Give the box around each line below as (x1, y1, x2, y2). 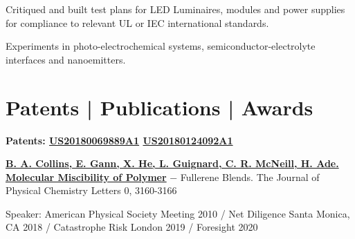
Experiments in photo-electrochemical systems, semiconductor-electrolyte (6, 39, 316, 53)
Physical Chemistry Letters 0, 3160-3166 (6, 183, 177, 198)
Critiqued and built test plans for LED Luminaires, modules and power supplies (6, 2, 345, 16)
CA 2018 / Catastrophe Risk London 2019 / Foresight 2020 (6, 220, 258, 234)
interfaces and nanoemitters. (6, 52, 126, 66)
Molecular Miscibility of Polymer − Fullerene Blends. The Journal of (6, 169, 320, 184)
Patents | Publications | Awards (6, 93, 313, 121)
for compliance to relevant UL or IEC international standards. (6, 15, 269, 30)
